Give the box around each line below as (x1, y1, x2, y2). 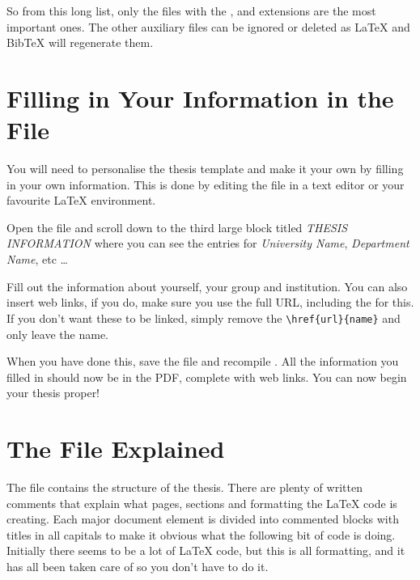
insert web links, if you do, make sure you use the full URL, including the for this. (6, 294, 414, 311)
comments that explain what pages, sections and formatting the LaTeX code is (6, 494, 397, 511)
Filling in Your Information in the (6, 81, 394, 114)
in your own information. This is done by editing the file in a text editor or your (6, 176, 405, 193)
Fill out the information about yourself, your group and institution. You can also (6, 277, 408, 294)
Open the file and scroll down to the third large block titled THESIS (6, 218, 348, 235)
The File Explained (6, 432, 225, 465)
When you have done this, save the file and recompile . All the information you (6, 353, 399, 370)
